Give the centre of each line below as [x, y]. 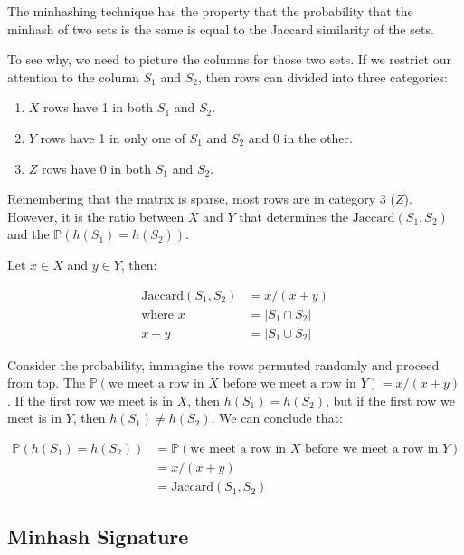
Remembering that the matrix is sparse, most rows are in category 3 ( [201, 199]
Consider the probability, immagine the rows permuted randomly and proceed [223, 364]
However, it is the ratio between [96, 216]
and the [28, 234]
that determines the [294, 216]
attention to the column [73, 77]
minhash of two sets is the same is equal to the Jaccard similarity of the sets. [221, 29]
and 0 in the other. [300, 137]
